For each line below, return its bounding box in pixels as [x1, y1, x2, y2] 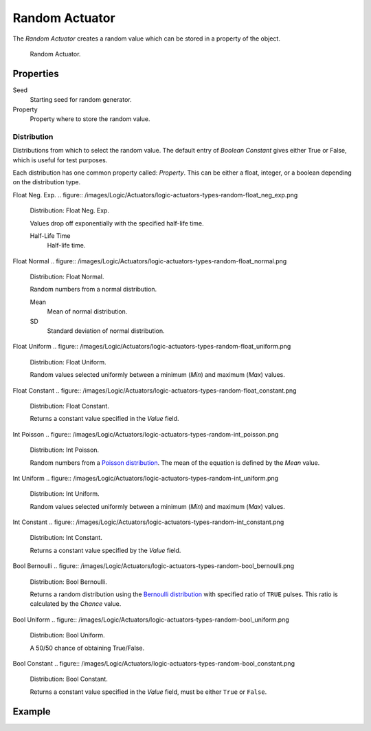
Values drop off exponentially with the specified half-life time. [30, 219, 204, 227]
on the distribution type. [12, 178, 81, 186]
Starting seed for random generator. [30, 96, 132, 104]
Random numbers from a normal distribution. [30, 285, 157, 294]
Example [12, 706, 51, 717]
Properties [12, 67, 59, 79]
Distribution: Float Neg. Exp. [30, 206, 110, 215]
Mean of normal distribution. [47, 307, 128, 316]
